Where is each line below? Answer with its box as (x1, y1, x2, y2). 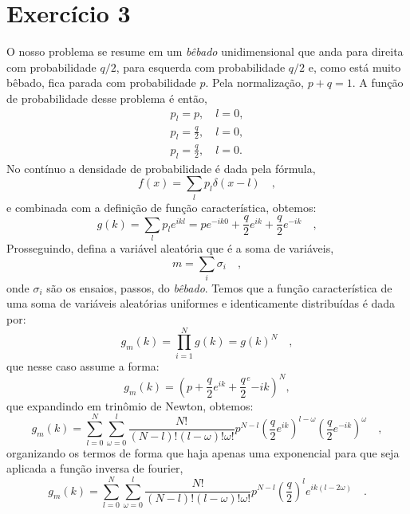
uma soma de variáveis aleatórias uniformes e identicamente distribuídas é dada (6, 295, 396, 312)
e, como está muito (308, 58, 401, 75)
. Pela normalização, (205, 74, 304, 91)
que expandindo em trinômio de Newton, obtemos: (6, 397, 254, 414)
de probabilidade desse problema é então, (6, 89, 207, 106)
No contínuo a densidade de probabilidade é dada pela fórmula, (6, 159, 316, 176)
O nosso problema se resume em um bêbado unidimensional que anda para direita (6, 43, 404, 60)
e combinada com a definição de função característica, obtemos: (6, 198, 317, 215)
